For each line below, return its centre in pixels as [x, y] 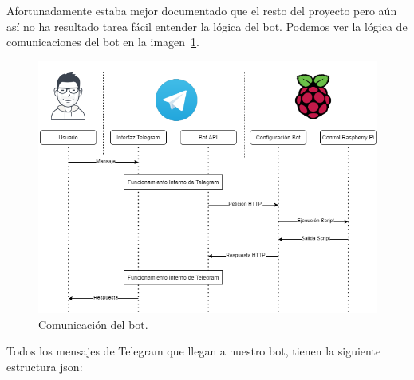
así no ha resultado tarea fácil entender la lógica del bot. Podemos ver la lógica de [207, 26]
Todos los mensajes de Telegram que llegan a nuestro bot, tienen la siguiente [194, 351]
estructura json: [45, 366]
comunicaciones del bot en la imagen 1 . [103, 42]
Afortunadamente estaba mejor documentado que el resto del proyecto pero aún [202, 10]
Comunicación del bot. [93, 324]
